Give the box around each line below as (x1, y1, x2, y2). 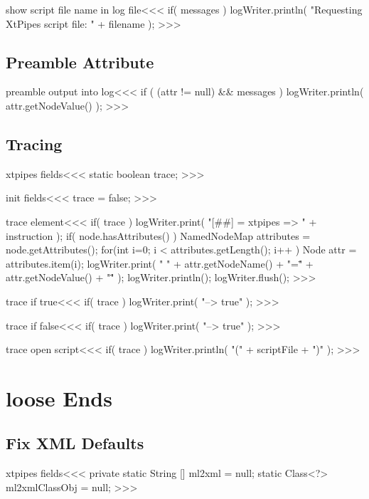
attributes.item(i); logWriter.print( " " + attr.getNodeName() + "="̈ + (6, 256, 314, 270)
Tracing (6, 132, 63, 154)
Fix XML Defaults (6, 432, 144, 454)
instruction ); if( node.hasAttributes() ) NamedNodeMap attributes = (6, 228, 311, 243)
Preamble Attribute (6, 51, 154, 73)
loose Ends (6, 383, 112, 412)
